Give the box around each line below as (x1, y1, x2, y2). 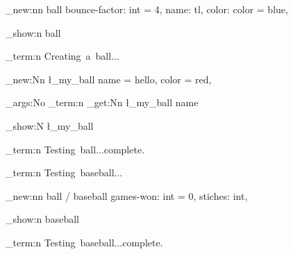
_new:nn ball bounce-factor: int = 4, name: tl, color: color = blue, (6, 2, 288, 16)
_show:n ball (6, 25, 61, 40)
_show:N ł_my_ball (6, 118, 94, 133)
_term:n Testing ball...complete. (6, 142, 145, 156)
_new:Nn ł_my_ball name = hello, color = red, (6, 71, 212, 86)
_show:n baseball (6, 212, 79, 226)
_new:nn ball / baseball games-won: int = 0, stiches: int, (6, 188, 248, 203)
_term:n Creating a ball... (6, 49, 119, 63)
